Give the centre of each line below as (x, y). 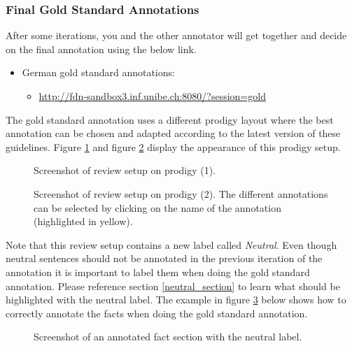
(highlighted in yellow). (83, 221)
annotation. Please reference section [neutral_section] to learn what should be (173, 286)
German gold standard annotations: (98, 72)
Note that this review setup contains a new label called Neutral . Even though (171, 244)
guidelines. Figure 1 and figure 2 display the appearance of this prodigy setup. (173, 146)
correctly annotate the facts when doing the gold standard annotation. (157, 313)
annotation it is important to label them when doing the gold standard (158, 272)
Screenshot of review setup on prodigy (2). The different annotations (181, 193)
